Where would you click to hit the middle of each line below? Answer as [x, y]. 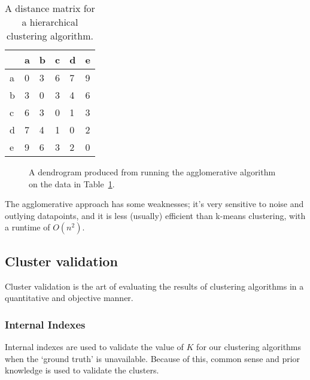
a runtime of [28, 227]
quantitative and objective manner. [69, 298]
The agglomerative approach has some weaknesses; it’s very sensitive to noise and [154, 204]
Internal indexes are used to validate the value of [94, 346]
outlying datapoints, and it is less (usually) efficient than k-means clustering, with [155, 215]
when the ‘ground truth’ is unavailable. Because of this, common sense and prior [153, 358]
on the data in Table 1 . [72, 183]
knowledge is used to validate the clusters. [82, 370]
